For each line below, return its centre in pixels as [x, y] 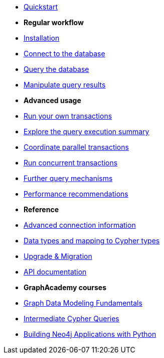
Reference [41, 209]
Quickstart [41, 7]
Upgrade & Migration [58, 256]
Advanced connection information [80, 225]
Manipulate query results [65, 85]
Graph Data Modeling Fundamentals [83, 303]
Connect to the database [64, 54]
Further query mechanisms [68, 178]
